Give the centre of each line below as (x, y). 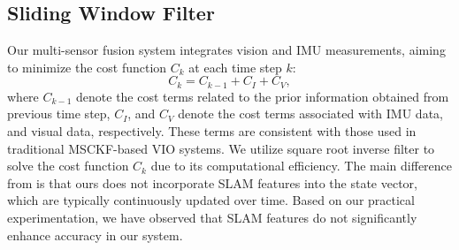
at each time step (235, 67)
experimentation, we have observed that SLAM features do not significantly (212, 217)
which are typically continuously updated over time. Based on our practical (211, 200)
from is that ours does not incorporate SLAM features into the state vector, (212, 182)
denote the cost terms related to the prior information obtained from (263, 96)
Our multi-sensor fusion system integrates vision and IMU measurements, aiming (226, 50)
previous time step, (59, 114)
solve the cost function (68, 166)
